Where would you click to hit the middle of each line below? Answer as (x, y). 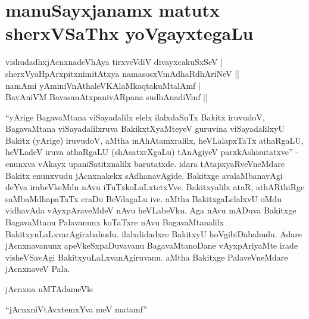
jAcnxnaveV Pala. (38, 269)
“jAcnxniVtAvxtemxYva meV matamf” (76, 309)
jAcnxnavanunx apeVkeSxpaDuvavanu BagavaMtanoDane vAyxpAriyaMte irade (152, 245)
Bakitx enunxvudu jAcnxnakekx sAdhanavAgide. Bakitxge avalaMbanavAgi (144, 175)
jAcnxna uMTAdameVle (49, 289)
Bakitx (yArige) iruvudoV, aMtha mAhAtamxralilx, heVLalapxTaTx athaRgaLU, (154, 140)
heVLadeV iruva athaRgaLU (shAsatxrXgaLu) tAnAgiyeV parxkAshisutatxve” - (152, 152)
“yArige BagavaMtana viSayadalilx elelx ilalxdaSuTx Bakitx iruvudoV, (135, 117)
